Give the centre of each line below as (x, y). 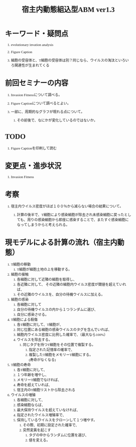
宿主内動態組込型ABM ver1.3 (68, 10)
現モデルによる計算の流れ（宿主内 (61, 243)
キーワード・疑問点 (36, 34)
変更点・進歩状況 (33, 166)
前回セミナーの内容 (36, 83)
